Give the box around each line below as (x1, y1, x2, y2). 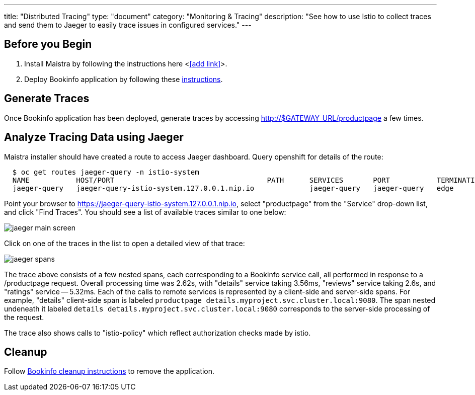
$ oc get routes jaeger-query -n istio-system (12, 168, 199, 176)
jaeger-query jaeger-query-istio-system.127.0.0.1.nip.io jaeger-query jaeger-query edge (12, 184, 454, 192)
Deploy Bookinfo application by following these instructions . (24, 74, 223, 84)
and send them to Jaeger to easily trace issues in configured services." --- (4, 21, 252, 29)
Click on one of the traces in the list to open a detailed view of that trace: (4, 239, 245, 248)
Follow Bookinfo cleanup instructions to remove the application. (4, 367, 215, 376)
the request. (4, 312, 44, 322)
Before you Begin (4, 38, 92, 51)
